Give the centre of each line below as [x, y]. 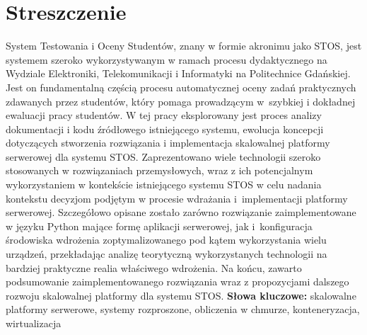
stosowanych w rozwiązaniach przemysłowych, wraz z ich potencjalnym [159, 170]
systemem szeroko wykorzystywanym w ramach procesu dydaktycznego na [167, 59]
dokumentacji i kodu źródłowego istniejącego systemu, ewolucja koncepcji [165, 129]
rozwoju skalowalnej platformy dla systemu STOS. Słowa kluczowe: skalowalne [181, 295]
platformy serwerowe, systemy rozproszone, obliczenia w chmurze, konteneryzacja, [183, 309]
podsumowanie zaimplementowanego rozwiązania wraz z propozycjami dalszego [177, 282]
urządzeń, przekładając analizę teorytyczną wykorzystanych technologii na [167, 254]
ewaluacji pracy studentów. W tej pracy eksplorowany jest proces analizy [164, 115]
